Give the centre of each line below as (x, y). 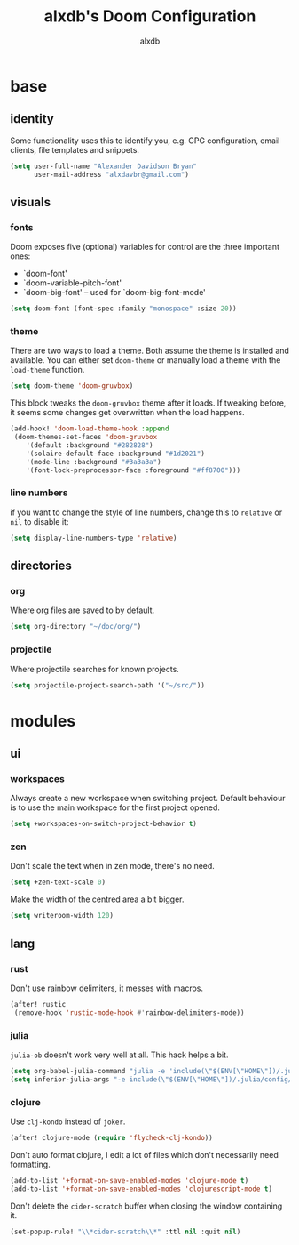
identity (32, 119)
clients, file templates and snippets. (75, 149)
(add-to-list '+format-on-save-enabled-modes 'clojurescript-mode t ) (142, 1189)
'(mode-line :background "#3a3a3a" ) (94, 462)
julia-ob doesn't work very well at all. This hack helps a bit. (119, 1055)
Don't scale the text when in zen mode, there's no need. (113, 866)
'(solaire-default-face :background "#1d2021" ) (115, 454)
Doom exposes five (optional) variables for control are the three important (145, 247)
